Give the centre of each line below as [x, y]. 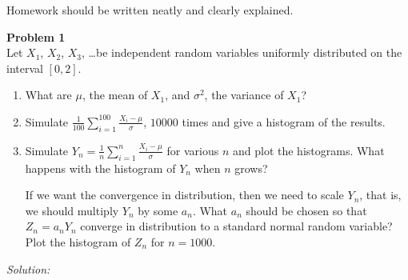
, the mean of [115, 95]
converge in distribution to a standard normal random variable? [236, 226]
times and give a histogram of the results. [284, 121]
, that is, [380, 195]
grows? [251, 168]
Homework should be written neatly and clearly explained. [150, 10]
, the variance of [244, 95]
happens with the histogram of [100, 168]
